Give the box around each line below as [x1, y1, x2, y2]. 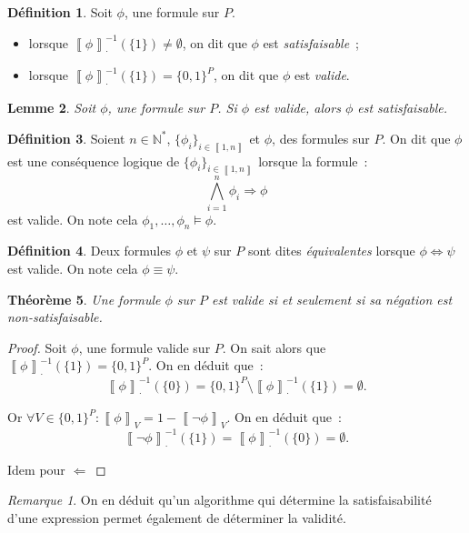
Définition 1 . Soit [7, 3, 113, 21]
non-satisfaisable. [7, 307, 103, 327]
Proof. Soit [7, 337, 67, 357]
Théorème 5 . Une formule [7, 289, 161, 308]
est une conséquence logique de [7, 151, 180, 170]
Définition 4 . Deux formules [7, 241, 171, 260]
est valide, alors [254, 98, 341, 117]
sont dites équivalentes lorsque [247, 241, 415, 260]
